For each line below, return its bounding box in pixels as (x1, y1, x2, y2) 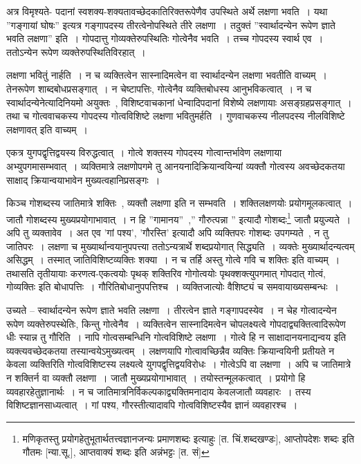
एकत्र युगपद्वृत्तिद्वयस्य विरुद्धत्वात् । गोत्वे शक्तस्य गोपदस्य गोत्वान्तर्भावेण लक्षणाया (6, 145, 282, 160)
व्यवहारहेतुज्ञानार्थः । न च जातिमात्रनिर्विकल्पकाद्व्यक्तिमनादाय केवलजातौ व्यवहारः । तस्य (6, 384, 311, 398)
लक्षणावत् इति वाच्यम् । (6, 122, 88, 136)
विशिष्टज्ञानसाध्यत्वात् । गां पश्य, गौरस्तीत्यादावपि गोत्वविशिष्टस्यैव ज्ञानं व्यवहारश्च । (6, 398, 298, 412)
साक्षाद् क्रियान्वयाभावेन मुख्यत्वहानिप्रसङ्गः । (6, 172, 160, 187)
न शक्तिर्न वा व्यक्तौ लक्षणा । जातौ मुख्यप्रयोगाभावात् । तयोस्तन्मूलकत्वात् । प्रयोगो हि (6, 370, 306, 384)
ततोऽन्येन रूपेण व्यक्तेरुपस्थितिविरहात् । (6, 44, 146, 59)
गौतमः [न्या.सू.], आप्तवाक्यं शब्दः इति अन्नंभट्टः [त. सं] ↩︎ (22, 445, 210, 459)
